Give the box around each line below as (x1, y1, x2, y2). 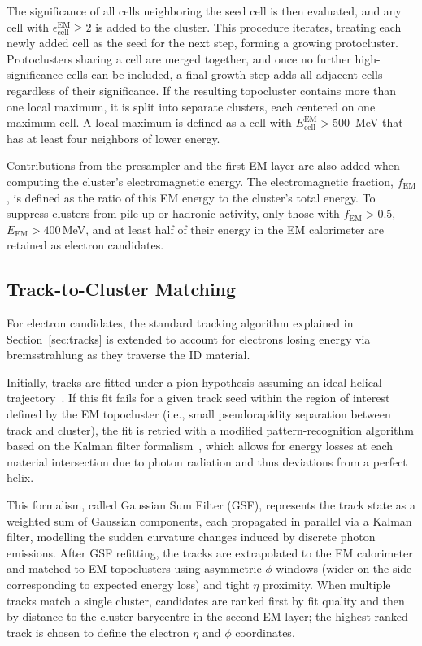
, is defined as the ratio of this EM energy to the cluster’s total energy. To (7, 189, 376, 206)
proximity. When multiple (262, 576, 391, 593)
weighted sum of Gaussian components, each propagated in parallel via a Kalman (7, 512, 412, 529)
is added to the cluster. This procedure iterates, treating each (95, 18, 402, 35)
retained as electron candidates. (7, 236, 164, 254)
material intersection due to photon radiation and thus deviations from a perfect (7, 453, 407, 470)
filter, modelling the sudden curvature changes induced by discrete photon (7, 528, 376, 545)
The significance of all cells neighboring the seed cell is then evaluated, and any (7, 2, 402, 19)
